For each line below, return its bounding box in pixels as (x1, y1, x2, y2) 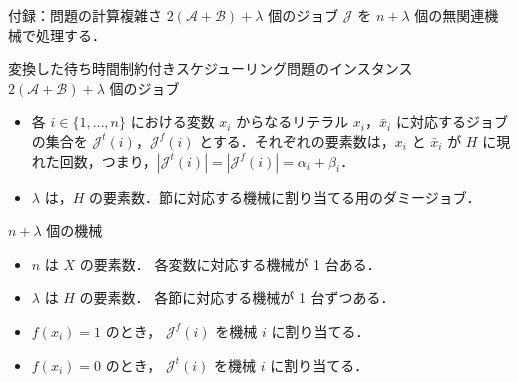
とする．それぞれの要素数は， (199, 130, 395, 151)
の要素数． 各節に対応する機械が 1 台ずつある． (79, 287, 395, 308)
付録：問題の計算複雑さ (8, 5, 162, 25)
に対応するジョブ (395, 111, 508, 132)
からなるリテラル (236, 111, 349, 132)
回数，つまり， (59, 150, 157, 171)
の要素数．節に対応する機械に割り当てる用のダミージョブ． (88, 186, 481, 207)
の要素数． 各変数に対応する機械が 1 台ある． (79, 253, 381, 274)
